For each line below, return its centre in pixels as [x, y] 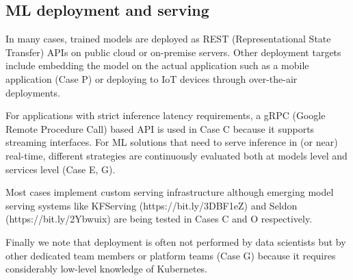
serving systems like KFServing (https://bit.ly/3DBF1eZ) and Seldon [152, 205]
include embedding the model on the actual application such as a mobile [157, 65]
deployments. [33, 92]
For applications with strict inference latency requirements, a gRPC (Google [166, 115]
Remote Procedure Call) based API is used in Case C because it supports [160, 128]
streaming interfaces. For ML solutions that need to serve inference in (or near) [172, 142]
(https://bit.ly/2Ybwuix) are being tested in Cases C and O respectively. [159, 219]
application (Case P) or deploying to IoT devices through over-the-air [152, 78]
